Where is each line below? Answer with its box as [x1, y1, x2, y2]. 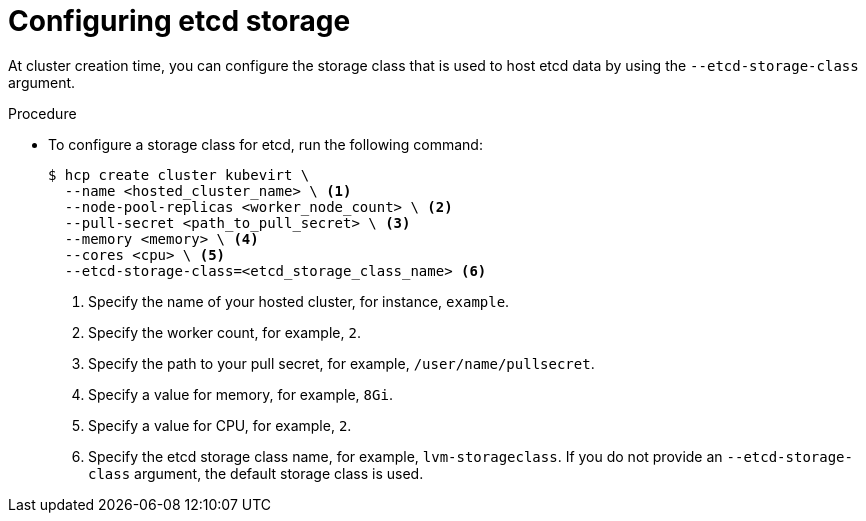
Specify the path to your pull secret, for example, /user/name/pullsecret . [88, 354, 595, 372]
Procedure [8, 104, 77, 122]
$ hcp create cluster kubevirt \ [48, 166, 310, 183]
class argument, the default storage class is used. [88, 464, 424, 482]
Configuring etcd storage [8, 4, 351, 38]
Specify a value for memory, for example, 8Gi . [88, 385, 393, 403]
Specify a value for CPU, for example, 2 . [88, 416, 352, 434]
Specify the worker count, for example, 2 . [88, 323, 361, 341]
